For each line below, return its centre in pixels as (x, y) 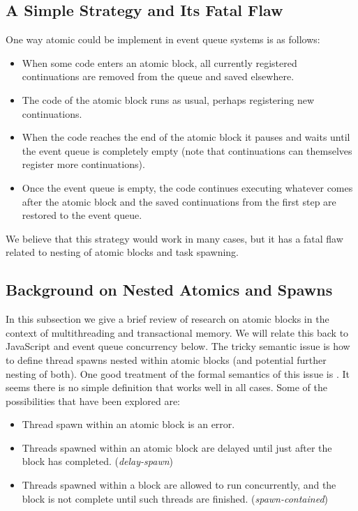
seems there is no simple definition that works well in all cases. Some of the (166, 387)
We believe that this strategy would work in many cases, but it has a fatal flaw (174, 238)
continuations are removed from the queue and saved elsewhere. (158, 76)
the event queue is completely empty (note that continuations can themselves (187, 150)
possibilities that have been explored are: (93, 401)
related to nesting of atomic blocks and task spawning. (122, 252)
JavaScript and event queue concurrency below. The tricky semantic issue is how (178, 346)
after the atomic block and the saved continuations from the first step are (179, 201)
